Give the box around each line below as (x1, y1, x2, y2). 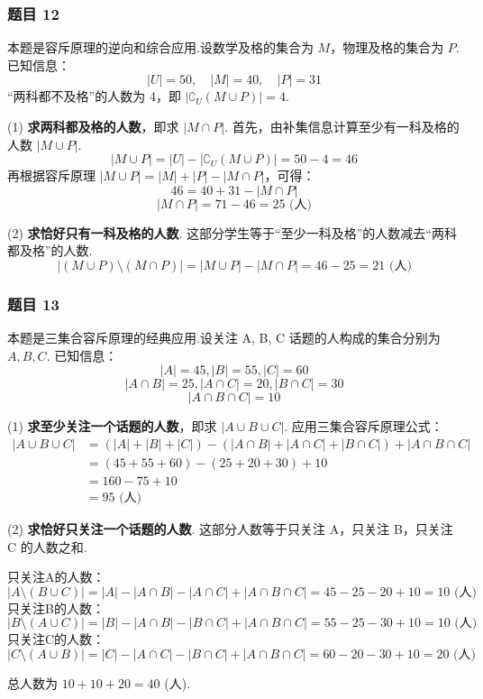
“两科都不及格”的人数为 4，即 (7, 87, 181, 106)
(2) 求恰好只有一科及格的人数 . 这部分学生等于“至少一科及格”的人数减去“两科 (7, 223, 457, 242)
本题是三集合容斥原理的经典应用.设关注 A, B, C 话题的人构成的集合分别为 (7, 328, 441, 347)
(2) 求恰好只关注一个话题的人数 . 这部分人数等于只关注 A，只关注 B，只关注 (7, 520, 453, 538)
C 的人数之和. (7, 537, 87, 556)
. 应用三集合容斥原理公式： (284, 417, 443, 436)
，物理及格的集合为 (330, 38, 444, 57)
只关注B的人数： (7, 598, 105, 617)
